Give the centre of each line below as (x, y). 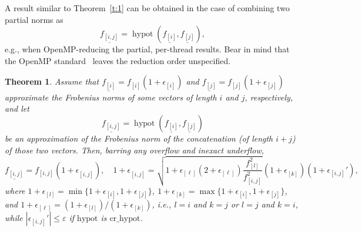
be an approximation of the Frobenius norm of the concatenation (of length (139, 138)
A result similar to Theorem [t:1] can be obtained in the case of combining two (147, 8)
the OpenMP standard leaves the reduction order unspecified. (118, 60)
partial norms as (34, 19)
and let (17, 108)
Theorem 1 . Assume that (52, 81)
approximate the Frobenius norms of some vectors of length (111, 97)
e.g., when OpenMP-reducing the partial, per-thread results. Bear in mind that (147, 49)
